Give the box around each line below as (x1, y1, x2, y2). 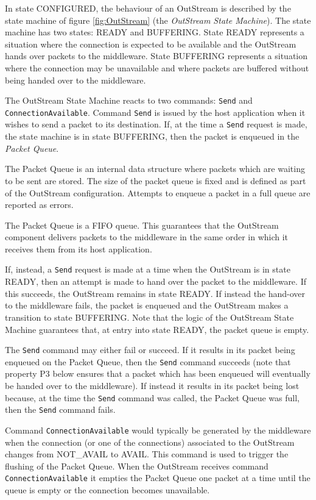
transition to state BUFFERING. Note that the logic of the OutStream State (5, 310, 294, 323)
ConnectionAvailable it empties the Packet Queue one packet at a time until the (5, 471, 311, 484)
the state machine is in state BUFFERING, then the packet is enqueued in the (5, 130, 300, 143)
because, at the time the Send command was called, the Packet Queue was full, (5, 391, 300, 404)
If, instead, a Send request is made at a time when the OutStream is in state (5, 263, 290, 276)
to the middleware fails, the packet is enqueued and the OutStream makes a (5, 299, 289, 312)
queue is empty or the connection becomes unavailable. (5, 484, 210, 496)
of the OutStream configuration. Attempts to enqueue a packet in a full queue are (5, 186, 311, 199)
